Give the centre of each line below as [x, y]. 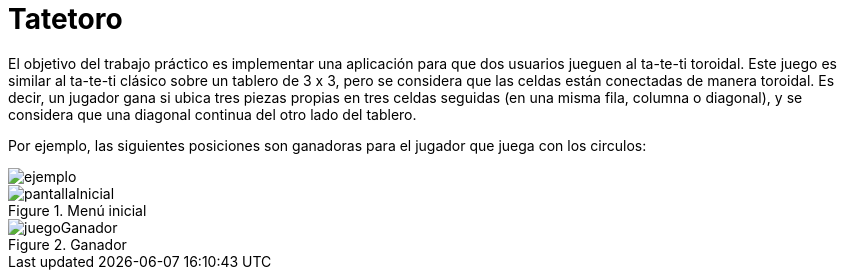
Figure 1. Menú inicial [77, 210]
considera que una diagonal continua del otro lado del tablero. [212, 114]
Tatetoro [65, 19]
